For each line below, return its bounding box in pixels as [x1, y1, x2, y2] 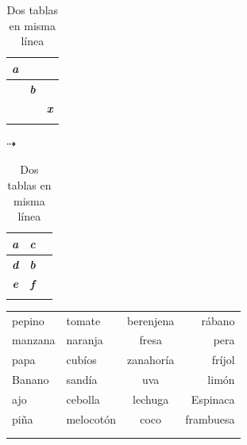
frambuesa [185, 410, 235, 427]
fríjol [211, 351, 235, 368]
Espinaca [191, 390, 235, 407]
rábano [201, 312, 235, 328]
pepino [12, 312, 44, 328]
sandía [66, 371, 98, 388]
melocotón [66, 410, 117, 427]
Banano [12, 371, 49, 388]
